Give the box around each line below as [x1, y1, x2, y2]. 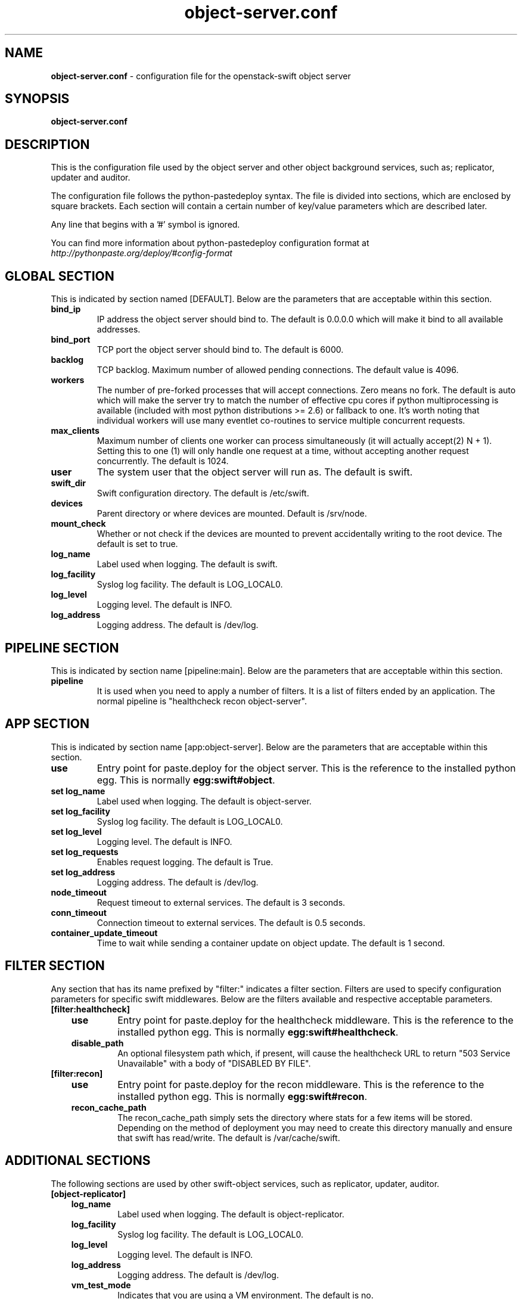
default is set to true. [97, 539, 178, 549]
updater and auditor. [51, 172, 130, 183]
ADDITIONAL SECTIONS [5, 1153, 151, 1169]
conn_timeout [51, 907, 107, 918]
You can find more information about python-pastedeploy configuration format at [51, 238, 369, 248]
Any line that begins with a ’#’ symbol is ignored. [51, 219, 240, 230]
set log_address [51, 866, 116, 877]
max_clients [51, 425, 100, 436]
